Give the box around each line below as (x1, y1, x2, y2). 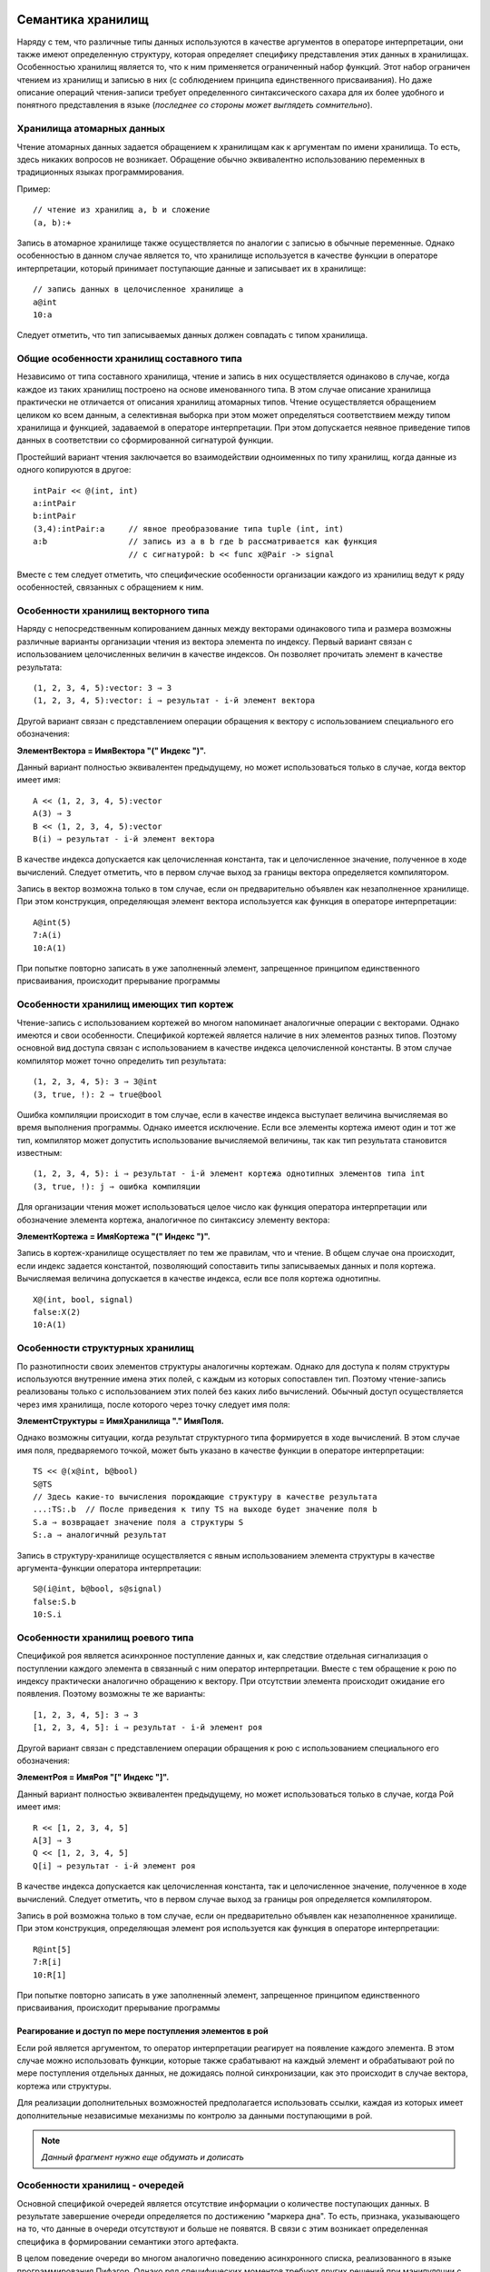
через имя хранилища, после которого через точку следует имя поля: (16, 1399, 290, 1410)
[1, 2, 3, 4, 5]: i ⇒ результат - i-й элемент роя (33, 1722, 263, 1733)
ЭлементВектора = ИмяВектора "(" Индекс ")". (16, 745, 207, 756)
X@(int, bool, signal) (33, 1294, 134, 1304)
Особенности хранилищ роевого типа (16, 1631, 194, 1644)
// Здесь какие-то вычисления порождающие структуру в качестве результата (33, 1491, 377, 1502)
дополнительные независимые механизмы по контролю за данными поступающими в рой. (16, 2109, 373, 2121)
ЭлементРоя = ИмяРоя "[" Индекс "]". (16, 1772, 170, 1783)
